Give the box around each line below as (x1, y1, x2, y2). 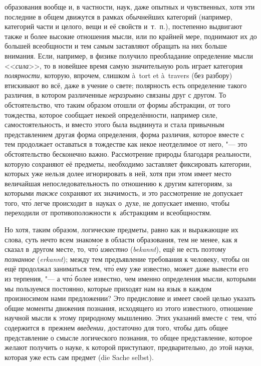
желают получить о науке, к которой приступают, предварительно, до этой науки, (5, 342, 254, 352)
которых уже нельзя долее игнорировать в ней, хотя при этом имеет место (5, 168, 231, 179)
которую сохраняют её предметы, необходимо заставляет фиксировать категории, (5, 158, 251, 169)
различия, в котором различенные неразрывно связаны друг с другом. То (5, 90, 226, 100)
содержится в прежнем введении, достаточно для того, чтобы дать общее (5, 322, 228, 332)
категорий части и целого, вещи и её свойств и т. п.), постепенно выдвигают (5, 21, 242, 32)
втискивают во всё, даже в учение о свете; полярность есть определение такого (5, 80, 247, 90)
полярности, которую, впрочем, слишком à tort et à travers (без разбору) (5, 70, 232, 81)
